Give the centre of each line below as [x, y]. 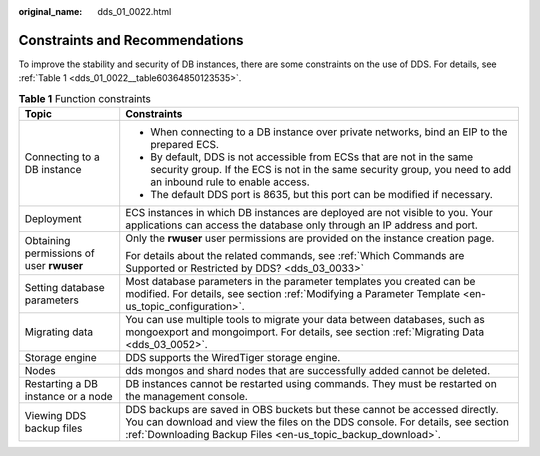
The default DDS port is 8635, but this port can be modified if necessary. [322, 195]
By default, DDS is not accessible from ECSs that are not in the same [312, 157]
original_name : [50, 11]
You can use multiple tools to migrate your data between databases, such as [305, 320]
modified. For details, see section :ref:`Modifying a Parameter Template [292, 294]
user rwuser [54, 266]
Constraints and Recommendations [131, 40]
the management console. [187, 397]
